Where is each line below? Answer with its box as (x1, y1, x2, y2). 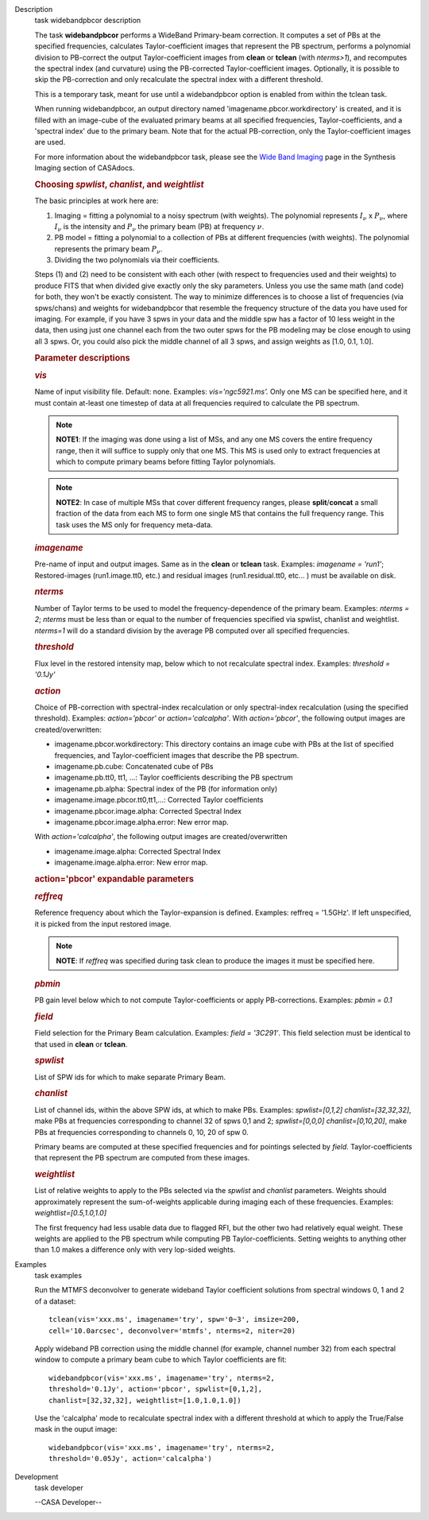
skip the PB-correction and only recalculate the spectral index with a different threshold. (34, 75, 323, 84)
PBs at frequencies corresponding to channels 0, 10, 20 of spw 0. (34, 1127, 249, 1137)
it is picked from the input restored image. (34, 919, 172, 928)
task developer (34, 1483, 83, 1492)
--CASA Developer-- (34, 1498, 102, 1507)
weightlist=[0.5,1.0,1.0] (34, 1208, 107, 1218)
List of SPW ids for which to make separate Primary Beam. (34, 1072, 226, 1082)
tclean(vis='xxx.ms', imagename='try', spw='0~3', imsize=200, (48, 1315, 300, 1324)
